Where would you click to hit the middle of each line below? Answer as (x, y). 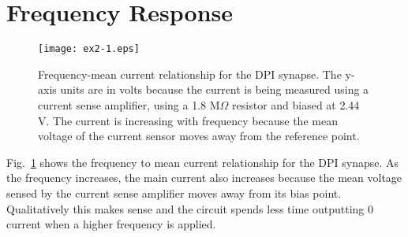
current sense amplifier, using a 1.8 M (129, 104)
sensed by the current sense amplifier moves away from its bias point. (174, 193)
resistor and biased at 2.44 (296, 104)
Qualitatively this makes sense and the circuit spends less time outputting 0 (190, 208)
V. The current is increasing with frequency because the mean (188, 120)
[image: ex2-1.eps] (89, 49)
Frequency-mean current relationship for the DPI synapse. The (190, 74)
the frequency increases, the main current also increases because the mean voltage (204, 178)
